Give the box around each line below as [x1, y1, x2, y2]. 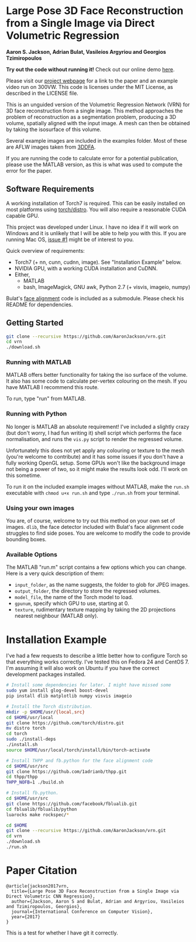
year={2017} [11, 914, 41, 920]
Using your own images [6, 504, 75, 512]
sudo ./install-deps [6, 736, 57, 742]
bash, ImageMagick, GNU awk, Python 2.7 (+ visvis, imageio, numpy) [23, 283, 191, 290]
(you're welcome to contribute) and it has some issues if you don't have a [6, 453, 183, 460]
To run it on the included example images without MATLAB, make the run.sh [6, 483, 190, 490]
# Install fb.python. [6, 790, 59, 796]
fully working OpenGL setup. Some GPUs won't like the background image [6, 459, 185, 466]
